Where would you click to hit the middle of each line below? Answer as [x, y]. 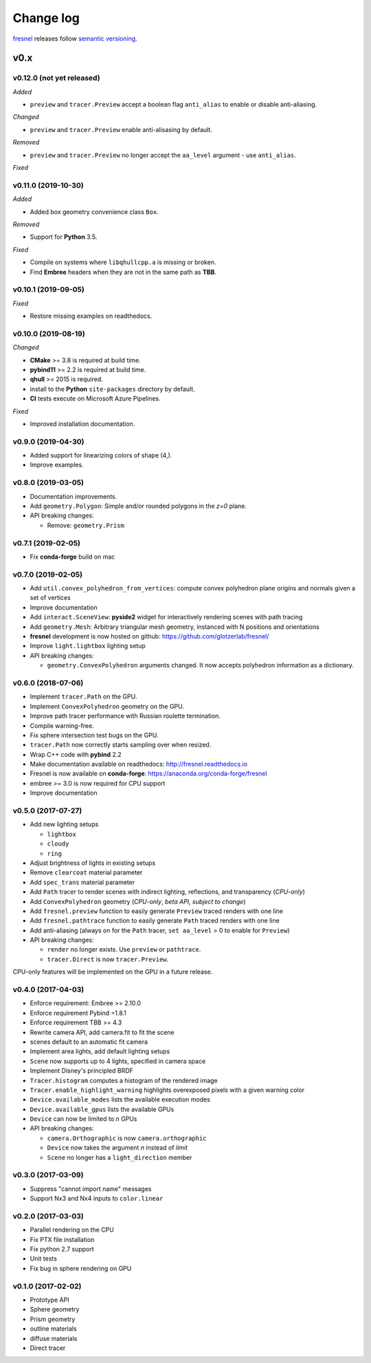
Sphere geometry [55, 1309]
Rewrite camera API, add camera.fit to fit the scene [102, 1032]
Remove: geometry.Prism [86, 525]
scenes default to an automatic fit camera [89, 1042]
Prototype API [49, 1300]
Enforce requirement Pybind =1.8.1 [78, 1013]
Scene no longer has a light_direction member [120, 1157]
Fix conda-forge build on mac [72, 557]
